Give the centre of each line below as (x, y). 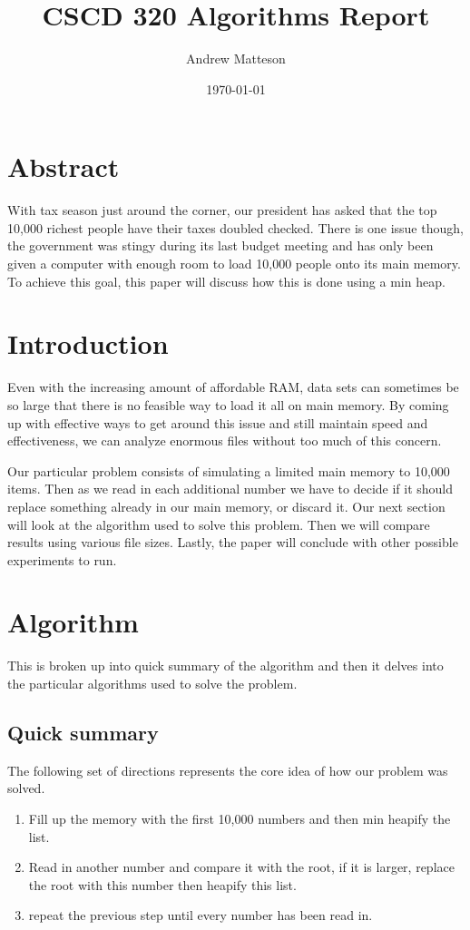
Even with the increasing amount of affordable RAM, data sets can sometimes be (233, 387)
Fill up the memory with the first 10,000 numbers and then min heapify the (240, 818)
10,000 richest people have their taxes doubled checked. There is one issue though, (235, 227)
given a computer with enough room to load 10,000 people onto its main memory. (234, 264)
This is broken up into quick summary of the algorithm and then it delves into (225, 666)
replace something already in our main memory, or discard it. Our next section (226, 506)
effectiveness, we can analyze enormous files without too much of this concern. (225, 441)
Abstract (64, 166)
